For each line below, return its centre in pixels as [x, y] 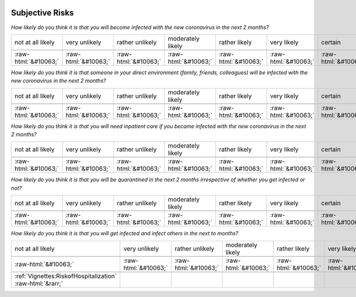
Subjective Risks [42, 13]
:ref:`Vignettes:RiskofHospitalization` [66, 276]
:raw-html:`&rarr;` [39, 283]
